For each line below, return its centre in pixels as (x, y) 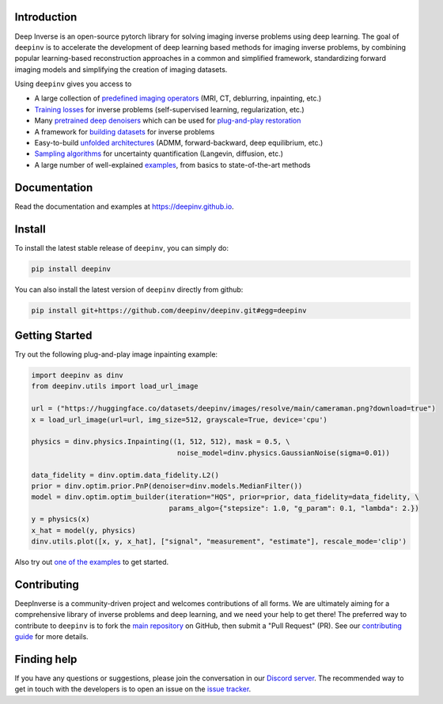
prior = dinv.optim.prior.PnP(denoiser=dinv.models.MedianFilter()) (167, 486)
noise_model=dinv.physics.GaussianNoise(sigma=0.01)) (284, 452)
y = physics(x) (61, 519)
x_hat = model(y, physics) (83, 530)
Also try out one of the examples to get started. (92, 562)
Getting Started (53, 335)
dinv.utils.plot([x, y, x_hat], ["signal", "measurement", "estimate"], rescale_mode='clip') (219, 541)
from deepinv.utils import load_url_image (115, 386)
